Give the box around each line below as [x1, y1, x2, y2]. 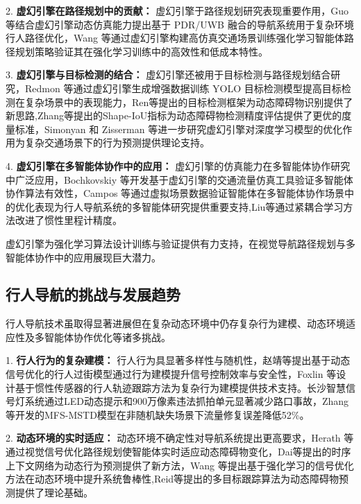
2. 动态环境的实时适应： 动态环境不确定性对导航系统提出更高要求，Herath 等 [6, 431, 354, 445]
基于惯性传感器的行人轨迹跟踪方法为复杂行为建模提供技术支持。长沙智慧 [15, 380, 346, 394]
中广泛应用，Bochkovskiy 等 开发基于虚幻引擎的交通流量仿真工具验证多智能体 [6, 172, 353, 186]
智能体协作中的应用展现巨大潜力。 [6, 250, 161, 264]
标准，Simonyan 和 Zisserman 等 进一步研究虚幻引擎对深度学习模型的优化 [15, 121, 343, 136]
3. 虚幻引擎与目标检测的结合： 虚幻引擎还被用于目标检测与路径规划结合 [6, 67, 331, 82]
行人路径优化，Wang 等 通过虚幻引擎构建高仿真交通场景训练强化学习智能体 [6, 31, 344, 45]
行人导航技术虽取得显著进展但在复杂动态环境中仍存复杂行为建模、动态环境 [6, 316, 346, 331]
